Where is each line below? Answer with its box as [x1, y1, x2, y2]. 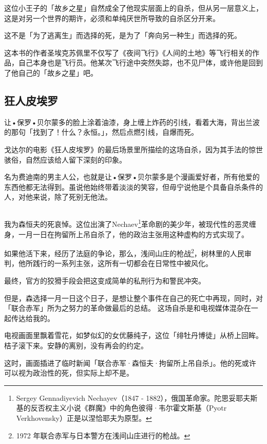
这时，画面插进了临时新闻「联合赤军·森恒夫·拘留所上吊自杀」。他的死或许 [4, 357, 256, 368]
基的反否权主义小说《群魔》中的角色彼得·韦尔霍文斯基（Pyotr [16, 402, 227, 413]
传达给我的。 [11, 312, 54, 323]
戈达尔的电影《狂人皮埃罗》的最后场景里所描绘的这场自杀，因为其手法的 [4, 144, 249, 154]
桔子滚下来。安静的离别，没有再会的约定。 [4, 340, 148, 350]
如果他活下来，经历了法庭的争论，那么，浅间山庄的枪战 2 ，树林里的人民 [4, 246, 244, 258]
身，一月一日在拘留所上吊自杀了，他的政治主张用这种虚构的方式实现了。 [4, 228, 249, 239]
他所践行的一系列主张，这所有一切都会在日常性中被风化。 [18, 258, 213, 269]
